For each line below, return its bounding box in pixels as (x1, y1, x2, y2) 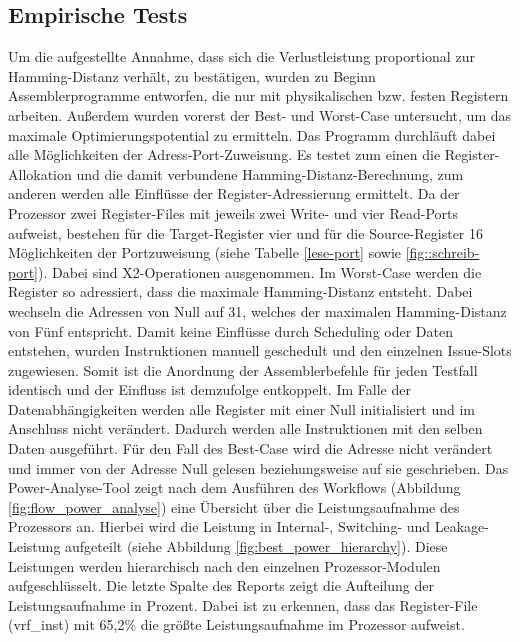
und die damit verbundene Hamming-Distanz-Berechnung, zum (76, 163, 464, 184)
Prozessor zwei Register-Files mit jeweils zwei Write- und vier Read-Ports (8, 202, 458, 223)
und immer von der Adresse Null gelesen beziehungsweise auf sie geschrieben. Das (8, 457, 509, 478)
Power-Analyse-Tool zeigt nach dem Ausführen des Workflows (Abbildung (8, 477, 461, 498)
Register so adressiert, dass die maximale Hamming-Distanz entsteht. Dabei (8, 281, 473, 302)
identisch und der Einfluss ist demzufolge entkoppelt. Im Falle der (8, 379, 411, 400)
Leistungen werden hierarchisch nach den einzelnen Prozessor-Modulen (8, 555, 441, 576)
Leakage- (434, 516, 489, 537)
